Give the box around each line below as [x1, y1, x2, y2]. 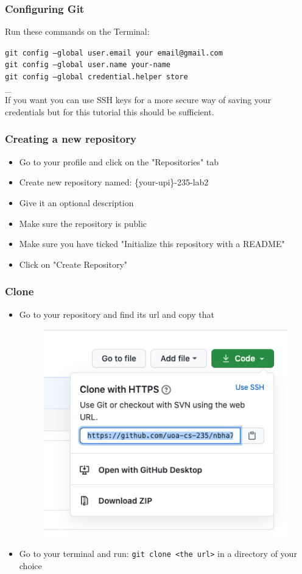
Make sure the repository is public [19, 217, 147, 229]
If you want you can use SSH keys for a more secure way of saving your [5, 93, 272, 106]
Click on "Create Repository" [19, 257, 128, 270]
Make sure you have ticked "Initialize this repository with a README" [19, 237, 285, 250]
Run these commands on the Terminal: [5, 25, 150, 38]
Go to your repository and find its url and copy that [19, 307, 214, 320]
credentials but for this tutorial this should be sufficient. [5, 105, 214, 118]
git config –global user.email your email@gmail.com [5, 48, 223, 57]
